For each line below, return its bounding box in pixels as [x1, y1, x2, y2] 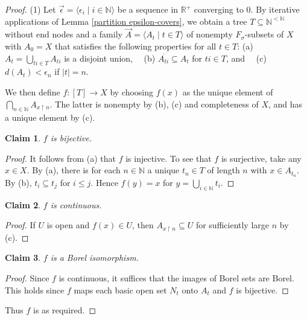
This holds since [5, 283, 65, 296]
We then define [5, 85, 60, 98]
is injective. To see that [125, 152, 212, 164]
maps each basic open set [74, 283, 167, 296]
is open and [46, 219, 90, 231]
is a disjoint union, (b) [64, 51, 156, 64]
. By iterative [250, 3, 300, 15]
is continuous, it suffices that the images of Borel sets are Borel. [59, 272, 294, 284]
